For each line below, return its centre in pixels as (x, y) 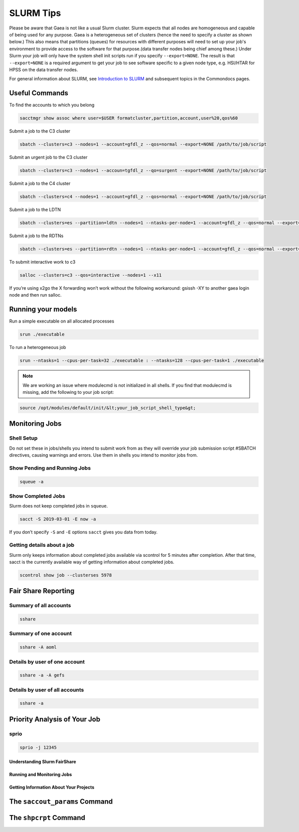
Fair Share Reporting (42, 591)
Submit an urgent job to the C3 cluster (48, 158)
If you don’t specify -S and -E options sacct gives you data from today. (83, 532)
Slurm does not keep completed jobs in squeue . (59, 506)
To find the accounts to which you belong (52, 105)
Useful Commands (39, 93)
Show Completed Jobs (37, 496)
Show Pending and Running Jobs (50, 468)
